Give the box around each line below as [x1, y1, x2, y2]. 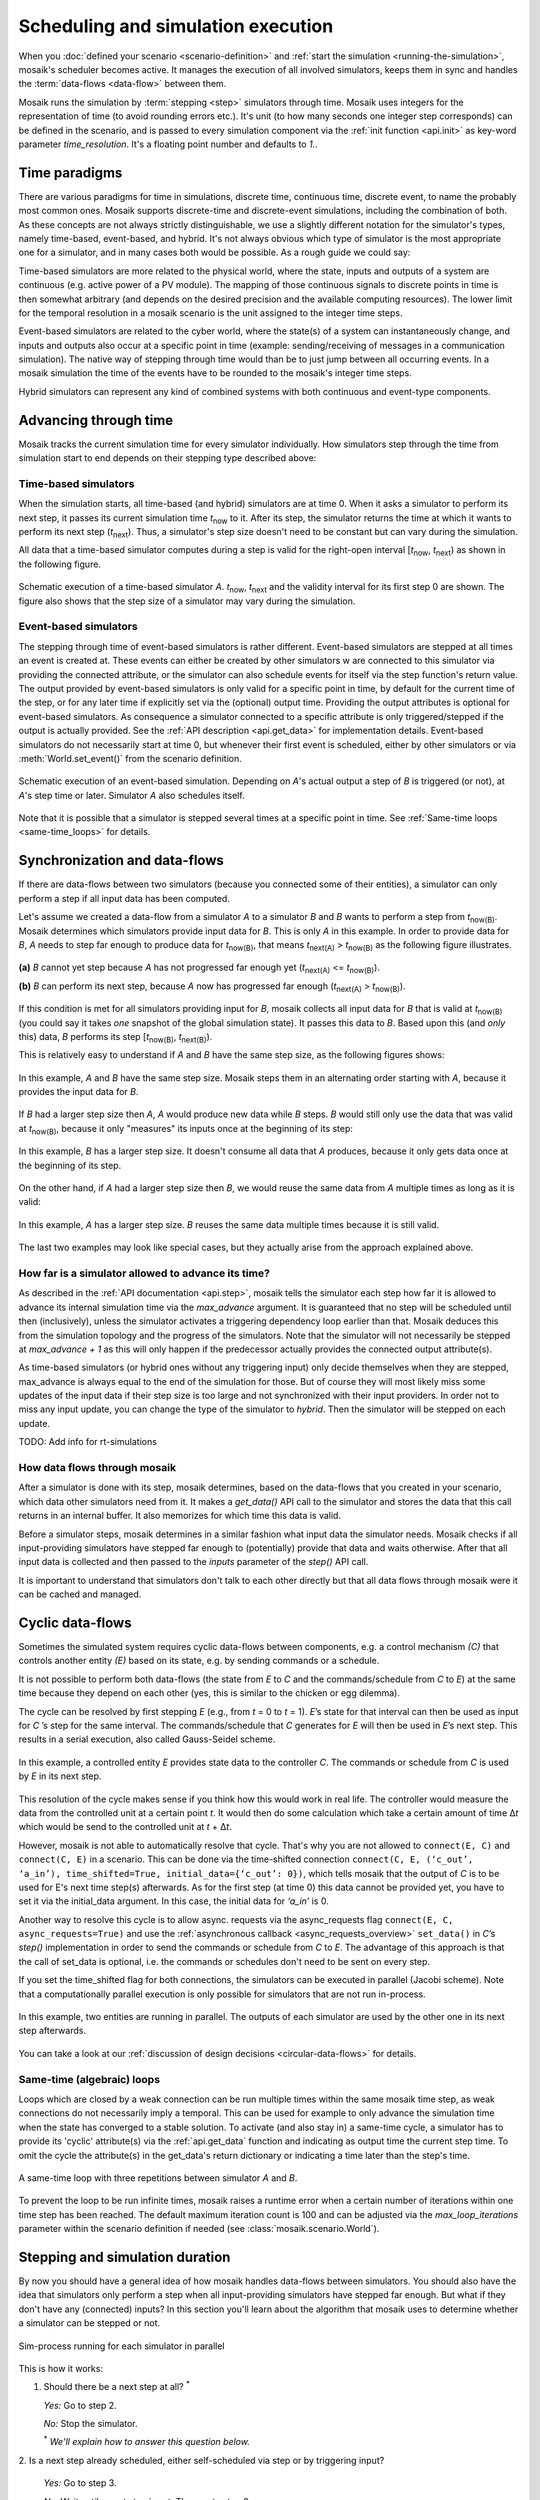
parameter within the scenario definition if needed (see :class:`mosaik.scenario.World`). [18, 2223, 380, 2235]
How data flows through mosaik [18, 1461, 177, 1475]
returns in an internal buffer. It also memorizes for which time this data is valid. [18, 1510, 342, 1522]
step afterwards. [18, 2025, 87, 2037]
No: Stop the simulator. [43, 2418, 139, 2430]
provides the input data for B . [18, 1086, 139, 1098]
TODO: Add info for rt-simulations [18, 1436, 157, 1448]
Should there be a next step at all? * [43, 2379, 190, 2393]
